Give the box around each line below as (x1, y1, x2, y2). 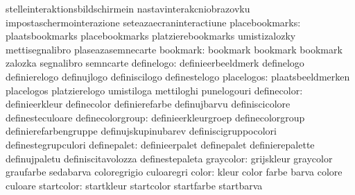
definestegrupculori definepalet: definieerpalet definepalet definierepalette (6, 137, 315, 151)
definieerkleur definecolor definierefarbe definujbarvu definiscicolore (6, 96, 291, 111)
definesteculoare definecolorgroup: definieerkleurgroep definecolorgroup (6, 110, 305, 124)
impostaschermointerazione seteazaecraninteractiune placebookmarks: (6, 15, 301, 29)
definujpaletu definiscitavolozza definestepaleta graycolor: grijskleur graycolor (6, 151, 333, 165)
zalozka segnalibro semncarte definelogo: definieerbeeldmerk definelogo (6, 56, 304, 70)
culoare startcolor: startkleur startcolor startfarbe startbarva (6, 178, 263, 192)
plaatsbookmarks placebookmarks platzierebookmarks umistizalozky (6, 28, 296, 43)
